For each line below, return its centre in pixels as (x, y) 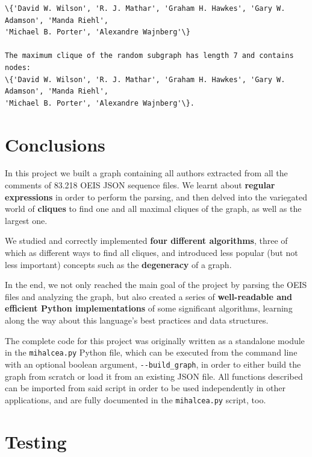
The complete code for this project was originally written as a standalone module (155, 340)
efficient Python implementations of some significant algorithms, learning (149, 308)
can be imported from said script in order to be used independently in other (145, 388)
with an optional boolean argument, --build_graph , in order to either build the (153, 364)
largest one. (26, 220)
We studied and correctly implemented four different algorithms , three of (146, 241)
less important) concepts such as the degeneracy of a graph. (118, 264)
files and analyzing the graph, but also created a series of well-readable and (148, 296)
